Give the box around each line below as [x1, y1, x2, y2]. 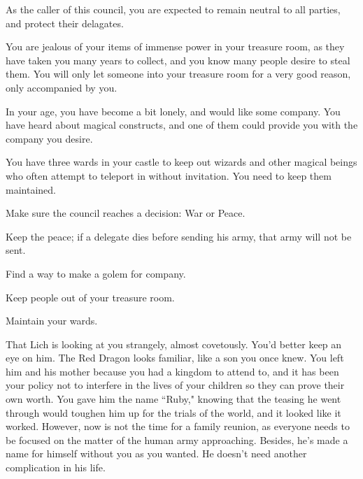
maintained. [6, 182, 56, 196]
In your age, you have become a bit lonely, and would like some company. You [6, 103, 341, 118]
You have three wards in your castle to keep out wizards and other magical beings [6, 155, 357, 169]
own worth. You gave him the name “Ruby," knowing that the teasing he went [6, 392, 341, 406]
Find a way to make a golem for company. [6, 266, 186, 280]
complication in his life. [6, 460, 106, 475]
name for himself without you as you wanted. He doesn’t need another [6, 446, 307, 461]
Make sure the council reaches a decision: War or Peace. [6, 206, 245, 220]
